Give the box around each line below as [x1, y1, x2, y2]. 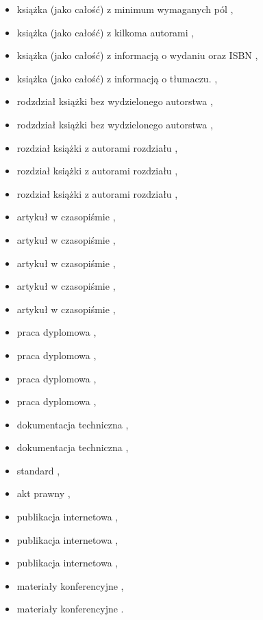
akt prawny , [16, 486, 71, 501]
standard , [16, 463, 60, 477]
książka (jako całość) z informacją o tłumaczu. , [16, 71, 218, 85]
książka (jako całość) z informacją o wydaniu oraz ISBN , [16, 48, 258, 62]
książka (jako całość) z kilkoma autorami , [16, 25, 195, 39]
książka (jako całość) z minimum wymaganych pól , [16, 2, 234, 16]
